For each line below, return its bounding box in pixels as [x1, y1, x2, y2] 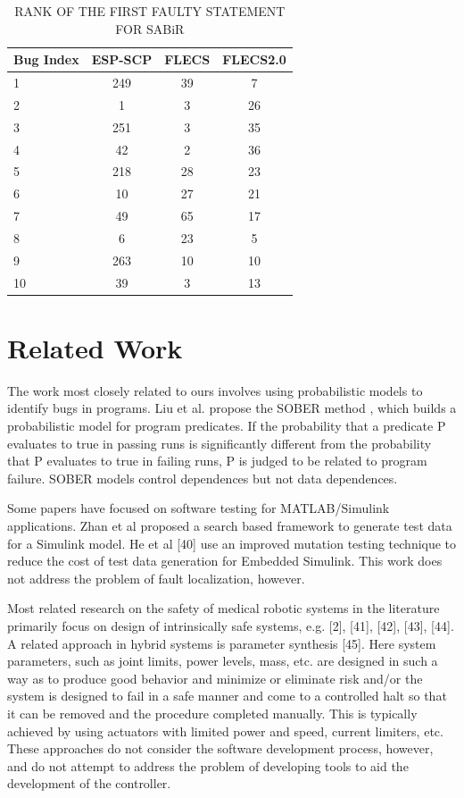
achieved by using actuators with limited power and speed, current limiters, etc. [7, 721, 443, 740]
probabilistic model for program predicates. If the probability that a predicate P [7, 416, 446, 435]
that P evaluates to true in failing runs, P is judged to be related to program [7, 451, 427, 470]
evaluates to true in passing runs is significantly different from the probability [7, 433, 432, 452]
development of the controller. [7, 774, 171, 793]
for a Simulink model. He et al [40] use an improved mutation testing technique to [7, 533, 457, 552]
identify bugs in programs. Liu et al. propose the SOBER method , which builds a [7, 399, 457, 417]
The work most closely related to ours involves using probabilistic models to [7, 381, 423, 399]
